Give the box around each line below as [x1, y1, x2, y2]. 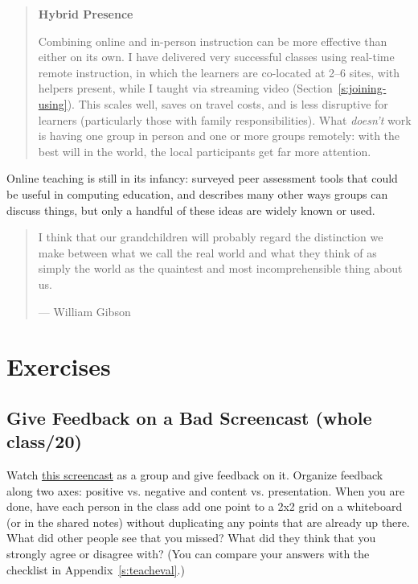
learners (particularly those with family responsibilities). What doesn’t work [38, 111, 412, 128]
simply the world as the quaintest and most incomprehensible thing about [38, 260, 403, 277]
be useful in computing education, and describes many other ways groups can [6, 185, 388, 202]
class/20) [6, 429, 82, 454]
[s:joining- [338, 80, 387, 97]
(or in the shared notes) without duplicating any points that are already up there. [6, 513, 410, 530]
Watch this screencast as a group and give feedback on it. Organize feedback [6, 467, 383, 483]
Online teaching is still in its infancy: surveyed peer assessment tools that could [6, 170, 398, 187]
